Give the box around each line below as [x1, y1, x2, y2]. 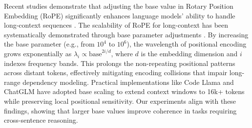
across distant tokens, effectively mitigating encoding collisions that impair [4, 67, 228, 78]
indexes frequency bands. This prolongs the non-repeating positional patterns [4, 58, 235, 68]
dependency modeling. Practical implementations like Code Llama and [22, 77, 234, 87]
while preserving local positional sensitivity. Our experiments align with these [4, 96, 236, 106]
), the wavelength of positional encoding [126, 39, 247, 49]
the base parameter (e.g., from [4, 39, 95, 49]
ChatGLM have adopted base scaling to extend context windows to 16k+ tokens [4, 86, 245, 96]
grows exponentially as [4, 48, 72, 58]
